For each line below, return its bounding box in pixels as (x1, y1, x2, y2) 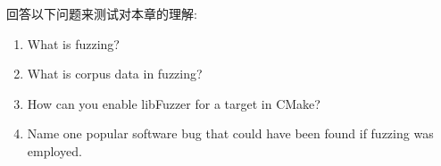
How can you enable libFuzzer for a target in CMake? (27, 94, 320, 112)
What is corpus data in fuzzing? (27, 64, 203, 83)
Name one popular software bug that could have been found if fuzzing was (27, 124, 434, 143)
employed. (27, 141, 82, 160)
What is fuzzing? (27, 34, 120, 53)
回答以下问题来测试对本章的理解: (6, 4, 197, 22)
